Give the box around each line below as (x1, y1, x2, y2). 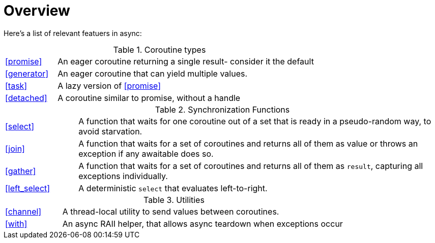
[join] (5, 143, 25, 154)
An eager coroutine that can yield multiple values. (57, 68, 248, 79)
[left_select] (5, 183, 50, 193)
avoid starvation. (78, 126, 142, 136)
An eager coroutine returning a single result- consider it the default (57, 56, 314, 66)
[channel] (5, 206, 42, 217)
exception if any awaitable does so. (78, 148, 214, 159)
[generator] (5, 68, 49, 79)
